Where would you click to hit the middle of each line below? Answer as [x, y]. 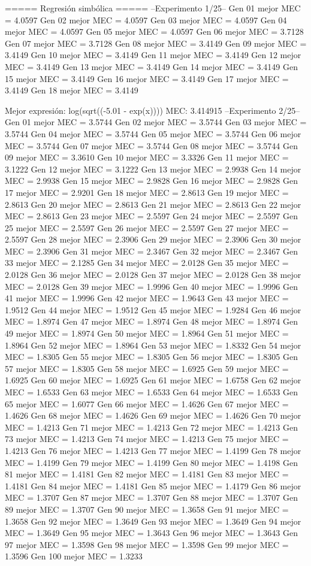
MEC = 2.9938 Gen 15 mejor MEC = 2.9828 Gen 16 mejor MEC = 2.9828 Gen [151, 181]
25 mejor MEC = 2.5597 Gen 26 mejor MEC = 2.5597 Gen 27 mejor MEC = [147, 227]
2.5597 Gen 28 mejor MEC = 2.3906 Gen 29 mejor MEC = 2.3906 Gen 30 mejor [153, 239]
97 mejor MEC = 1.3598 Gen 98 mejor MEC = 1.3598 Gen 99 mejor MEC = [147, 544]
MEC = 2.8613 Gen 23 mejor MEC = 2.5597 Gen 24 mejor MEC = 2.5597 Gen [151, 216]
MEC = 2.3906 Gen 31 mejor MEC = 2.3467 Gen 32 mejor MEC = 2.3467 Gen [151, 251]
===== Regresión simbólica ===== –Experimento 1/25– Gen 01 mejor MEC [153, 8]
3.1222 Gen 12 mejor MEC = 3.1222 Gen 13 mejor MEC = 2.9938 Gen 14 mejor [153, 169]
